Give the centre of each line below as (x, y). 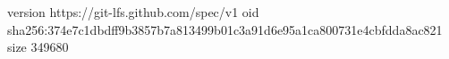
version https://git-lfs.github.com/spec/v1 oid (133, 12)
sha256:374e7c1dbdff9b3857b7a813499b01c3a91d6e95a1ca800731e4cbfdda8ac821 (225, 29)
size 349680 (38, 47)
